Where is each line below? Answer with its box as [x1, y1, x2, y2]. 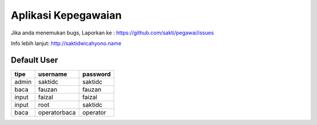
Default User [11, 55, 58, 65]
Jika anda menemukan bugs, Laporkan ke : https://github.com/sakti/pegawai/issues [11, 29, 214, 36]
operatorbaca [38, 108, 76, 116]
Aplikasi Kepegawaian [11, 9, 122, 22]
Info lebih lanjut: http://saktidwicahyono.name [11, 40, 122, 47]
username [38, 70, 68, 78]
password [82, 70, 111, 78]
